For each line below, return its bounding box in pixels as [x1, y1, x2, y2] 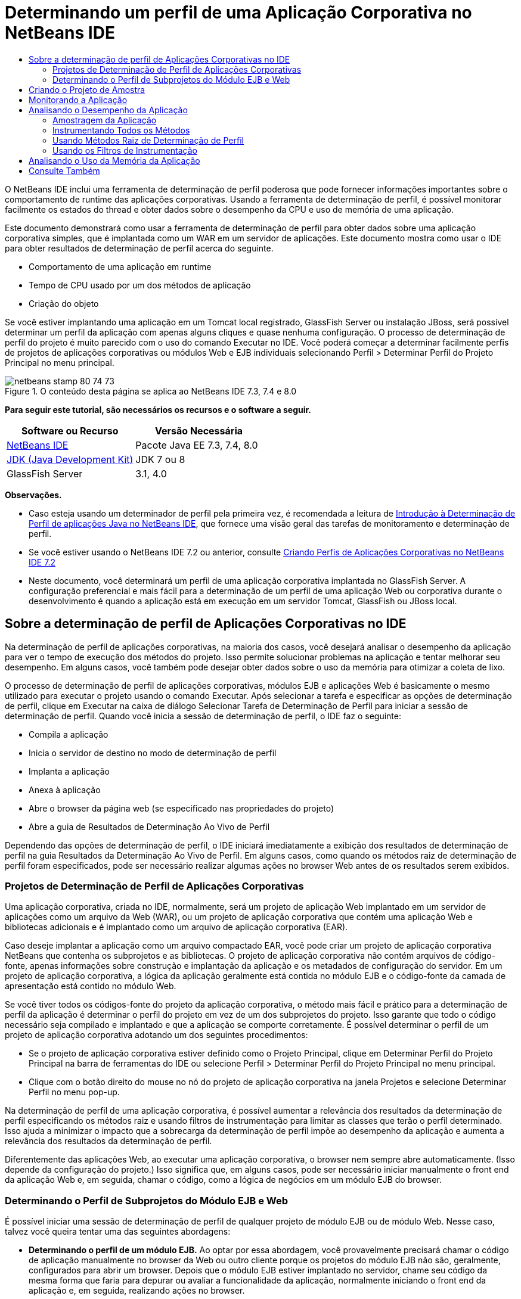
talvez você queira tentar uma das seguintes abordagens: [5, 1226, 231, 1237]
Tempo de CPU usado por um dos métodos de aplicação [29, 279, 251, 290]
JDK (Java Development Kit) [7, 453, 134, 465]
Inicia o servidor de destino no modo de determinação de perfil [29, 747, 277, 758]
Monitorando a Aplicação [29, 94, 128, 105]
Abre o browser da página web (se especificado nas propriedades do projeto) [29, 803, 334, 813]
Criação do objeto [29, 298, 99, 309]
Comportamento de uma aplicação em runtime [29, 261, 212, 272]
